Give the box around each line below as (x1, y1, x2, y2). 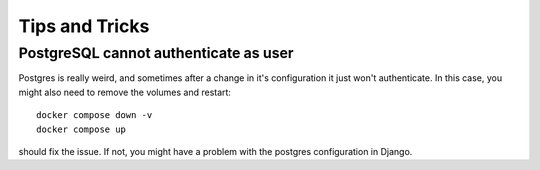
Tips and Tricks (18, 15, 150, 37)
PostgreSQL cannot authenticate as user (18, 44, 294, 62)
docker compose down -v (36, 110, 153, 121)
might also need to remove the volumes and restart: (18, 86, 232, 98)
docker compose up (36, 123, 127, 135)
